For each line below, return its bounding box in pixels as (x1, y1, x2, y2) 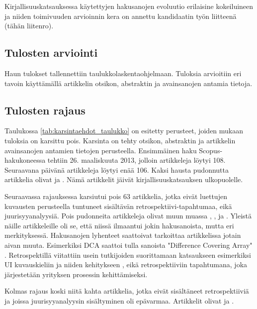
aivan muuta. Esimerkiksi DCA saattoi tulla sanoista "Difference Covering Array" (4, 239, 253, 250)
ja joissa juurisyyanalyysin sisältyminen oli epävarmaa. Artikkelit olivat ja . (4, 295, 234, 306)
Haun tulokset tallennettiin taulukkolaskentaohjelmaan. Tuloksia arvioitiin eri (4, 68, 242, 78)
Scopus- (199, 145, 223, 155)
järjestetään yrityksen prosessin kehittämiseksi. (4, 269, 148, 279)
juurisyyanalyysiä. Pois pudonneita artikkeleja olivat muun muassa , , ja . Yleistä (4, 210, 252, 221)
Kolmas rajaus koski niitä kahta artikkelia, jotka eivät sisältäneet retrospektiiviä (4, 286, 249, 296)
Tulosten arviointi (4, 45, 98, 60)
